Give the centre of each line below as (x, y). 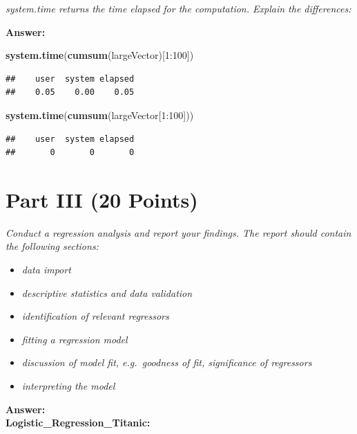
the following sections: (52, 246)
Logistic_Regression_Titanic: (78, 423)
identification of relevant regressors (95, 316)
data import (46, 270)
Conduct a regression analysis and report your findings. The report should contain (178, 232)
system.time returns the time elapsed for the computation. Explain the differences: (178, 8)
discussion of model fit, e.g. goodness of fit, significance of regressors (167, 362)
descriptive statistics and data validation (107, 292)
